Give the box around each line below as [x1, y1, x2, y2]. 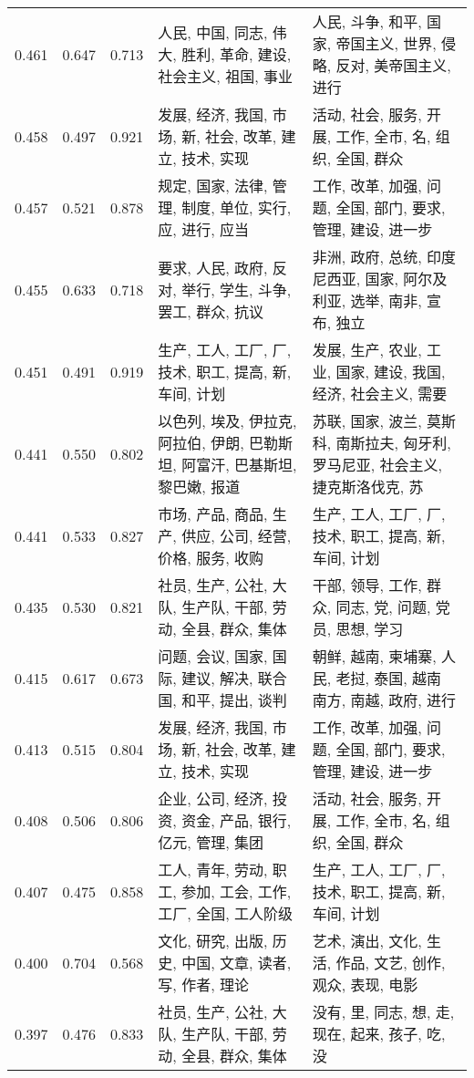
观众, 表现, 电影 [312, 974, 418, 995]
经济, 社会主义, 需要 [312, 383, 448, 404]
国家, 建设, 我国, [335, 361, 446, 382]
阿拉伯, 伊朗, [158, 432, 244, 453]
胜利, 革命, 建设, [181, 44, 292, 65]
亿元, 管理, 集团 [158, 832, 263, 853]
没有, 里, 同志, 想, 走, [312, 1001, 455, 1022]
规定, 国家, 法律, [158, 175, 268, 196]
